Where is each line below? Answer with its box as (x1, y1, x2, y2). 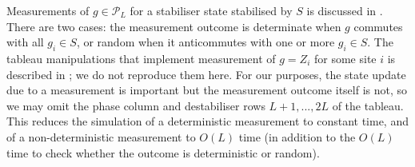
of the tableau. (332, 97, 404, 113)
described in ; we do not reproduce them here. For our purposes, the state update (6, 66, 406, 82)
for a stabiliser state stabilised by (130, 2, 293, 18)
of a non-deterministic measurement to (6, 128, 196, 145)
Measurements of (6, 2, 90, 18)
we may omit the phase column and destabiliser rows (6, 97, 265, 113)
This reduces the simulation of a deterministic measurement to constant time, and (6, 113, 409, 129)
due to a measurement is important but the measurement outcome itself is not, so (6, 82, 408, 98)
